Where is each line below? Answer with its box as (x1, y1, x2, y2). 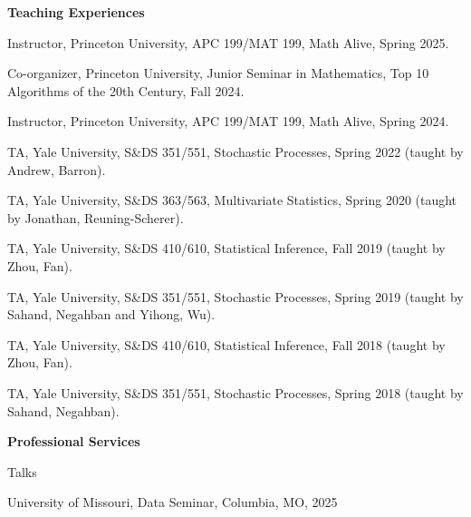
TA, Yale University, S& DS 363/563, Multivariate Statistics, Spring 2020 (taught (7, 190, 457, 210)
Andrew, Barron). (7, 160, 106, 179)
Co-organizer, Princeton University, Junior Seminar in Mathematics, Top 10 (7, 63, 429, 83)
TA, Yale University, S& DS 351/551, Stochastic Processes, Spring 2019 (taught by (7, 287, 464, 306)
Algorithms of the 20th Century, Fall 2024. (7, 81, 245, 100)
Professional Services (7, 432, 140, 451)
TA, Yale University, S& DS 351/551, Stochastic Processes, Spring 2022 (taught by (7, 141, 464, 161)
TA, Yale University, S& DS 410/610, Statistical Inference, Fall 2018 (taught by (7, 335, 446, 354)
